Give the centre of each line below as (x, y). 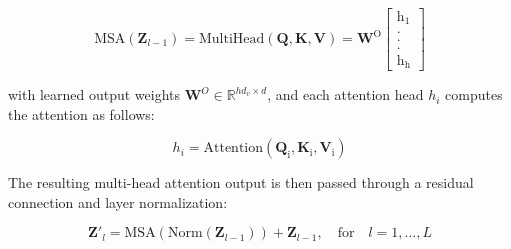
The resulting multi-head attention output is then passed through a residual (241, 182)
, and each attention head (345, 94)
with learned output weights (94, 94)
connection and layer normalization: (118, 201)
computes (474, 94)
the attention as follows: (81, 113)
